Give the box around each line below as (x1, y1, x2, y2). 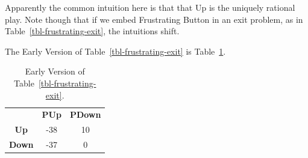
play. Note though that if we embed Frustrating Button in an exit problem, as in (5, 13, 303, 25)
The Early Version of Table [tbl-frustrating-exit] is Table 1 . (5, 44, 226, 57)
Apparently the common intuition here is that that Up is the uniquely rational (5, 1, 295, 13)
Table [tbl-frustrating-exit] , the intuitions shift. (5, 25, 180, 37)
